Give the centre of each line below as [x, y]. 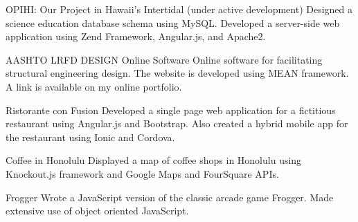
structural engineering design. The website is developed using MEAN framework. [177, 73]
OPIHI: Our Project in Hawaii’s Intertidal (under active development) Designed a [179, 9]
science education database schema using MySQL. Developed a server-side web [173, 22]
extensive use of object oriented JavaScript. [97, 211]
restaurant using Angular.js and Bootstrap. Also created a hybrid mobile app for [177, 123]
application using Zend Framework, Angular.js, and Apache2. [136, 36]
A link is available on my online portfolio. [94, 86]
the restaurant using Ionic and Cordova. [90, 137]
